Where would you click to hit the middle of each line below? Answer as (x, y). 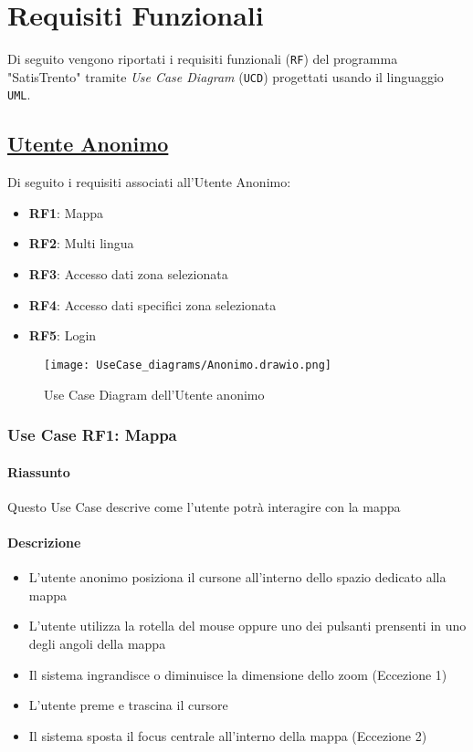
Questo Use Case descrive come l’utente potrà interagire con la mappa (204, 506)
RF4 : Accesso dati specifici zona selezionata (152, 304)
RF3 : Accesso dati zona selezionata (128, 274)
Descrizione (44, 542)
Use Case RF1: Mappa (92, 435)
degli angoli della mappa (97, 643)
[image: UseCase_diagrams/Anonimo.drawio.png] (188, 365)
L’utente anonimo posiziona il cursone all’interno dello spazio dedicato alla (237, 577)
